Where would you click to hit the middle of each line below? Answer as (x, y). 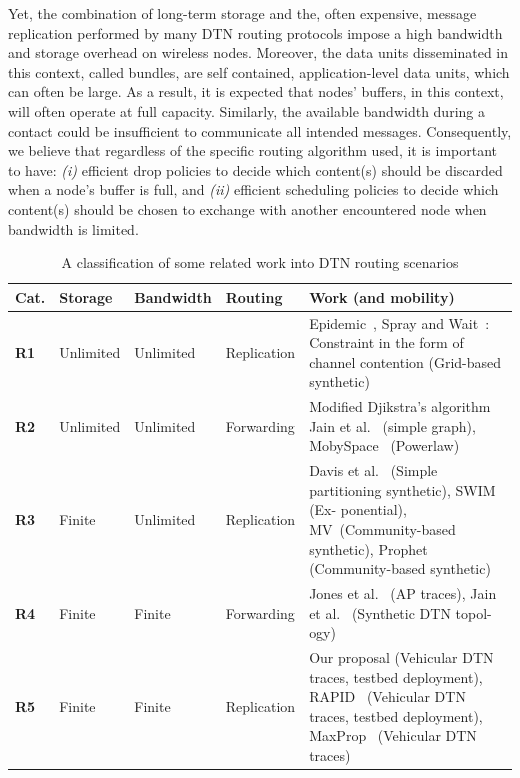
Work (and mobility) (382, 296)
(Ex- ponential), (358, 509)
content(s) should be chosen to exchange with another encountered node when (247, 208)
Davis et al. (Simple (373, 470)
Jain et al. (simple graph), (392, 425)
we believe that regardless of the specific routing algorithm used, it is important (253, 150)
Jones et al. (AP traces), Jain (403, 593)
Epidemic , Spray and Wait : (399, 322)
